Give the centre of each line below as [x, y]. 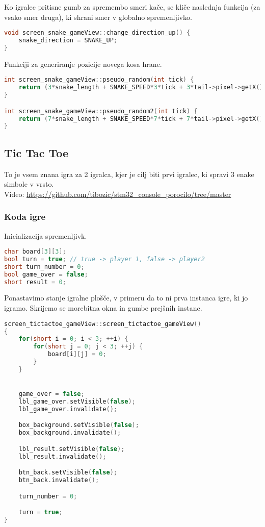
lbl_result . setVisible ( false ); [72, 449]
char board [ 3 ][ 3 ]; [35, 252]
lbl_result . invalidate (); [62, 456]
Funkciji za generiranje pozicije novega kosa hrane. [83, 64]
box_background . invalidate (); [70, 433]
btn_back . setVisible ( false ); [68, 473]
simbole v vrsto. [29, 184]
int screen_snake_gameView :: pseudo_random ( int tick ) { [99, 80]
